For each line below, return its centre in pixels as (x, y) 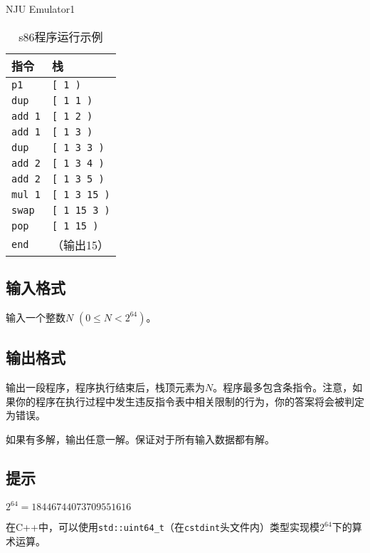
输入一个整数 (36, 317)
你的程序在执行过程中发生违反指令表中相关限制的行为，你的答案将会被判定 (190, 401)
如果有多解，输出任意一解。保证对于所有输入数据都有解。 (140, 439)
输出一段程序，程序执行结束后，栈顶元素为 (105, 387)
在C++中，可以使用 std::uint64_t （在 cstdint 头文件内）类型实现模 (163, 527)
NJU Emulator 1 (41, 9)
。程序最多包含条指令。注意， (283, 387)
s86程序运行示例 (61, 36)
